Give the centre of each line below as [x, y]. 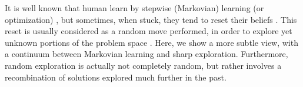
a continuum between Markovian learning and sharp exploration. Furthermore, [146, 54]
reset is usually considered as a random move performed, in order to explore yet [149, 31]
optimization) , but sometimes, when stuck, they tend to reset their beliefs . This [151, 19]
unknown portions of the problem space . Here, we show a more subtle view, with [151, 42]
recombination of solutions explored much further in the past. [116, 77]
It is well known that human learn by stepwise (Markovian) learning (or [134, 8]
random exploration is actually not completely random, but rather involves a [143, 65]
